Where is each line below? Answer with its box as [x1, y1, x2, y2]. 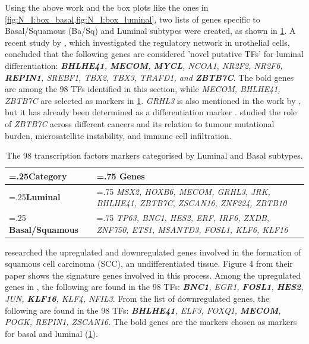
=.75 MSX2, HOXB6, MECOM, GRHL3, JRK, [96, 185, 270, 197]
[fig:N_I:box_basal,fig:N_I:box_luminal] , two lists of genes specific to [5, 12, 260, 25]
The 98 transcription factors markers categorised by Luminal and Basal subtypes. [6, 149, 303, 162]
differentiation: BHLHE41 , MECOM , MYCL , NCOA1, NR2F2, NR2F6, [5, 59, 283, 71]
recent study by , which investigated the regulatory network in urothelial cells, [5, 36, 290, 48]
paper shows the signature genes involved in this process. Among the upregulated [5, 269, 301, 281]
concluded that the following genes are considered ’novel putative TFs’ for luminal [5, 48, 304, 60]
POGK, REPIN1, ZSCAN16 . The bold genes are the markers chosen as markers [5, 315, 297, 328]
